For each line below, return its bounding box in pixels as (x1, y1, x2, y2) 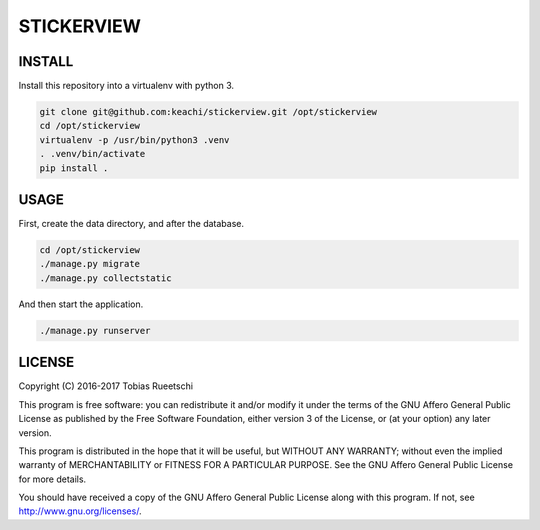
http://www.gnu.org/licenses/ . (18, 505, 142, 517)
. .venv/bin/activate (39, 148, 146, 160)
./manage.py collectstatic (39, 272, 172, 284)
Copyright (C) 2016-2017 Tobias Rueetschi (18, 380, 194, 392)
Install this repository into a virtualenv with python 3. (18, 80, 235, 92)
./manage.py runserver (39, 325, 151, 336)
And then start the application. (18, 298, 144, 310)
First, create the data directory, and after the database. (18, 218, 245, 230)
